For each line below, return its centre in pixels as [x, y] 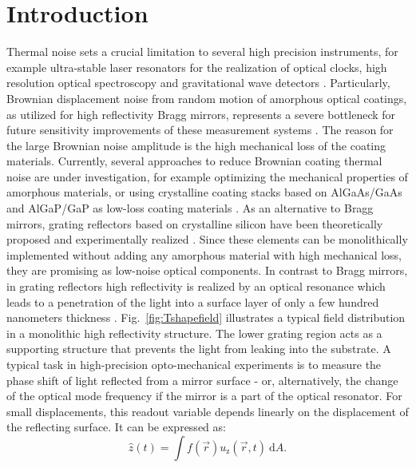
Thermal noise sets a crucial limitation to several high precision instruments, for [202, 52]
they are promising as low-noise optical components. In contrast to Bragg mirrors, [207, 270]
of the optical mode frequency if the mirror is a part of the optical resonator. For [204, 396]
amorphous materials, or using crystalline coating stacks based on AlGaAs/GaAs [204, 192]
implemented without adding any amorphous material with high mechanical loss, [204, 254]
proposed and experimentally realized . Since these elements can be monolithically [207, 239]
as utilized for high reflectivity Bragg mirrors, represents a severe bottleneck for [201, 114]
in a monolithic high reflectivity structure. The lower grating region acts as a [194, 333]
